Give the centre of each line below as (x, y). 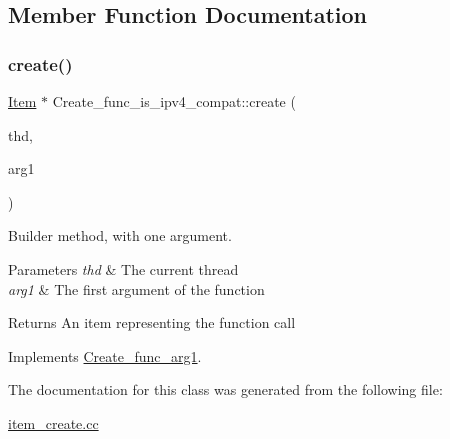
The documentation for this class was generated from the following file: (225, 389)
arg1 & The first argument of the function (136, 288)
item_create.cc (53, 422)
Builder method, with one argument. (120, 235)
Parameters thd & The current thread (123, 268)
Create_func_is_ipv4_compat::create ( (174, 101)
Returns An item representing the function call (152, 322)
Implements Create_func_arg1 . (105, 355)
